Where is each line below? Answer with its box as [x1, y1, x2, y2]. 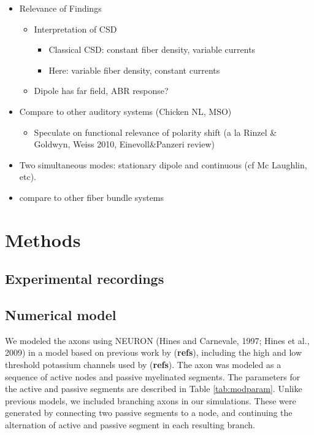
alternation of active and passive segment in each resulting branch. [5, 418, 255, 431]
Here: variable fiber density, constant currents [48, 63, 220, 76]
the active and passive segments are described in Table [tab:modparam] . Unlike [5, 382, 302, 395]
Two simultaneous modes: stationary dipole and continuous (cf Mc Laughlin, [19, 158, 307, 171]
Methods [5, 227, 81, 252]
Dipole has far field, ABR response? [34, 84, 169, 97]
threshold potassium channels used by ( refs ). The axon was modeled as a [5, 358, 281, 371]
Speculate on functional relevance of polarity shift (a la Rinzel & [34, 125, 277, 138]
